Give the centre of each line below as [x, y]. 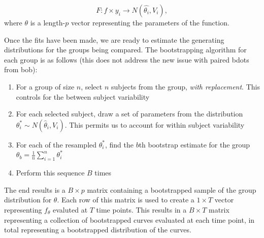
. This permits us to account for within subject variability [155, 124]
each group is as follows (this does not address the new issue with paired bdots [127, 59]
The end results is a [35, 189]
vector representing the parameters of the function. [150, 22]
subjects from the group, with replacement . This [185, 86]
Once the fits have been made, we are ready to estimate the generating [114, 39]
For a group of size [45, 86]
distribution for [28, 200]
